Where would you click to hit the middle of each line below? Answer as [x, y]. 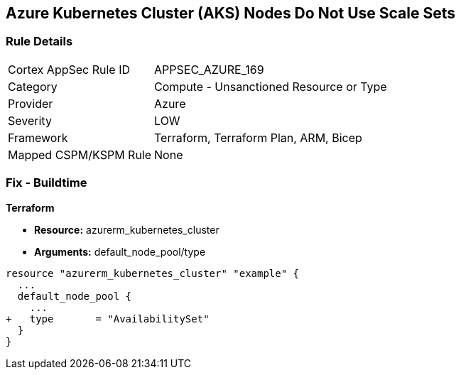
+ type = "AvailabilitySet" [108, 319]
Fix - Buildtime [47, 183]
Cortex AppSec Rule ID [69, 69]
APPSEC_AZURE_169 [209, 69]
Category [33, 86]
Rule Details [39, 42]
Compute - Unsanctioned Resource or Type [271, 86]
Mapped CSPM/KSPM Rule [80, 154]
